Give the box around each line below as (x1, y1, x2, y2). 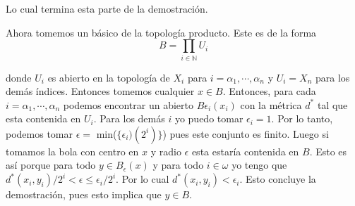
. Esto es (309, 143, 347, 158)
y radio (150, 143, 181, 158)
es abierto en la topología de (47, 70, 170, 84)
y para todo (152, 157, 204, 172)
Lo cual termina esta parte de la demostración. (6, 1, 208, 15)
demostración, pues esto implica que (6, 187, 162, 202)
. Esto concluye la (239, 172, 316, 186)
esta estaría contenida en (191, 143, 299, 158)
